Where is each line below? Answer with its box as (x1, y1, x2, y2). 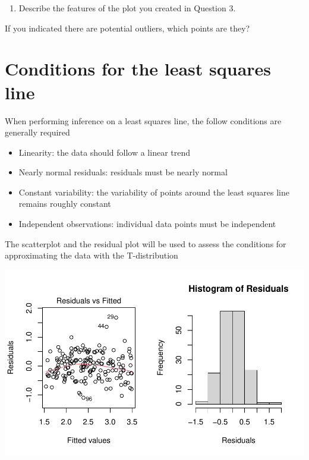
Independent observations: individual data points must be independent (18, 218, 276, 230)
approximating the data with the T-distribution (5, 249, 178, 261)
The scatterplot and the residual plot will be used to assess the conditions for (5, 237, 286, 250)
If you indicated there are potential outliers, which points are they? (5, 21, 250, 34)
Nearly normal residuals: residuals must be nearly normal (18, 166, 228, 178)
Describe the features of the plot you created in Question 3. (18, 2, 236, 14)
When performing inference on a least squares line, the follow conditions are (5, 114, 282, 127)
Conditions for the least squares (5, 56, 272, 81)
